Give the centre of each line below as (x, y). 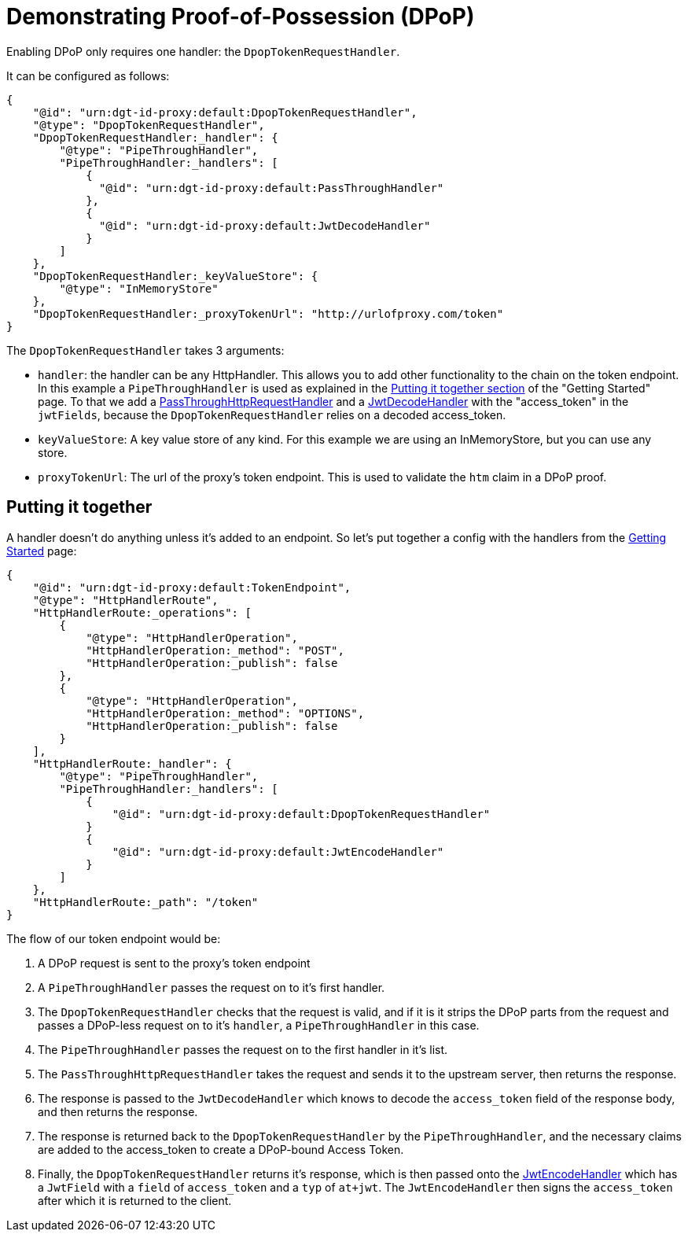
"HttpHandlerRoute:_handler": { (132, 763)
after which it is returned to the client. (135, 1200)
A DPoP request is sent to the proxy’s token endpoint (174, 963)
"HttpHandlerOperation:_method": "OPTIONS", (225, 713)
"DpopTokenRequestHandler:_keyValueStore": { (175, 276)
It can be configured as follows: (88, 76)
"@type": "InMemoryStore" (139, 288)
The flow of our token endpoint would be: (114, 938)
